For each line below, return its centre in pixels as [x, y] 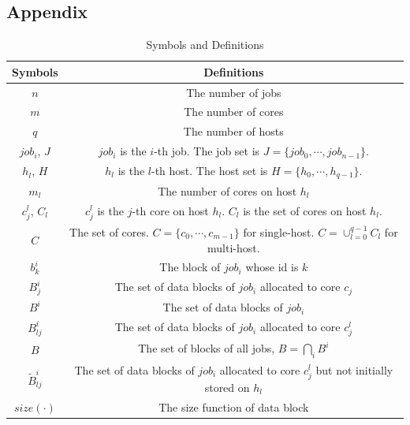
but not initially [354, 369]
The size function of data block [234, 406]
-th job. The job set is [207, 151]
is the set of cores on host [305, 210]
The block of [190, 267]
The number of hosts [233, 131]
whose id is [272, 267]
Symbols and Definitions [205, 45]
